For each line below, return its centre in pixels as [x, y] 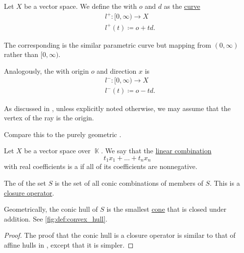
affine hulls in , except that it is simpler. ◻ [69, 244]
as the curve [182, 6]
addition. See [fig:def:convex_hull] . [56, 218]
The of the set [25, 183]
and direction [117, 70]
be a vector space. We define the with [81, 6]
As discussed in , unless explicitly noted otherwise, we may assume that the [117, 108]
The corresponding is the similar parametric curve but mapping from [108, 44]
